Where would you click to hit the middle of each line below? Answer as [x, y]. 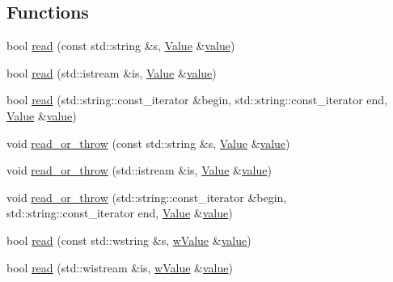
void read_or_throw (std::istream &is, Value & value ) [139, 170]
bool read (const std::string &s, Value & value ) [121, 46]
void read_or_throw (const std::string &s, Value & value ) [148, 143]
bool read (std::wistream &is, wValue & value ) [120, 267]
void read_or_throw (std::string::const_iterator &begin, [147, 197]
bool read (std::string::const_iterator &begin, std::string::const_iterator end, [197, 100]
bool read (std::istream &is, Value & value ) [112, 72]
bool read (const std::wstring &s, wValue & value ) [129, 240]
